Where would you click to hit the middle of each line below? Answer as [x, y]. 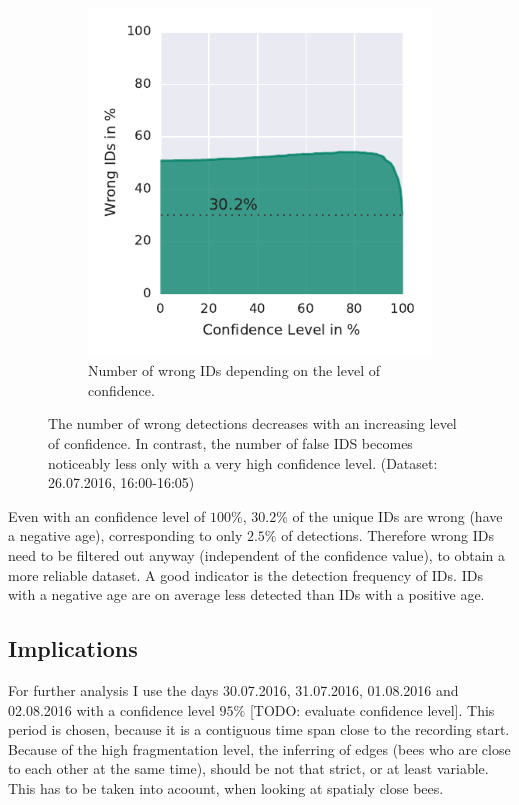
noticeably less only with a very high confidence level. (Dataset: [243, 462]
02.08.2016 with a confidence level [111, 709]
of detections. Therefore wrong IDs [387, 535]
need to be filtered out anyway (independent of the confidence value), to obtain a [257, 554]
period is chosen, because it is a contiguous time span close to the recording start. [259, 729]
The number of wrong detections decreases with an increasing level [252, 423]
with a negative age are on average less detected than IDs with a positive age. [246, 594]
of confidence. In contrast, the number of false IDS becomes [230, 443]
